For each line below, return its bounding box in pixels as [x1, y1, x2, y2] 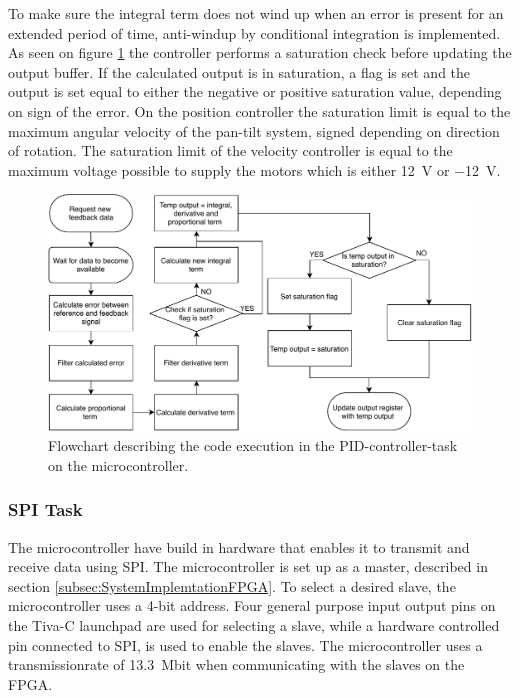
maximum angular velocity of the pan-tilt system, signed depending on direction [8, 120, 500, 141]
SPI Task [8, 497, 83, 522]
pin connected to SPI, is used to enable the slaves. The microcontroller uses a [8, 634, 483, 655]
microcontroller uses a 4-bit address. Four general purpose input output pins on [8, 595, 496, 616]
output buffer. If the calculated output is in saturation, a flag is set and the [8, 61, 471, 82]
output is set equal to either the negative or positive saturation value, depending [8, 81, 502, 102]
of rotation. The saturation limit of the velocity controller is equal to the [8, 140, 453, 161]
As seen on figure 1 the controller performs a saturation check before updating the [8, 42, 512, 63]
